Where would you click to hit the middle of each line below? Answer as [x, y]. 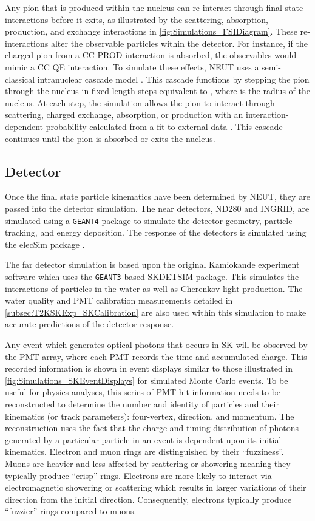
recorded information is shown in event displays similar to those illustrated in [149, 368]
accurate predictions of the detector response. [90, 324]
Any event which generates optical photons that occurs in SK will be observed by [156, 344]
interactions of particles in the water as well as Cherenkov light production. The [154, 288]
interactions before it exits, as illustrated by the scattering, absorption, [137, 19]
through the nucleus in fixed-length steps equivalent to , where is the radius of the [157, 91]
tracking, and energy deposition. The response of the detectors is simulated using [156, 232]
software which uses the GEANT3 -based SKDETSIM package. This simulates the [152, 276]
